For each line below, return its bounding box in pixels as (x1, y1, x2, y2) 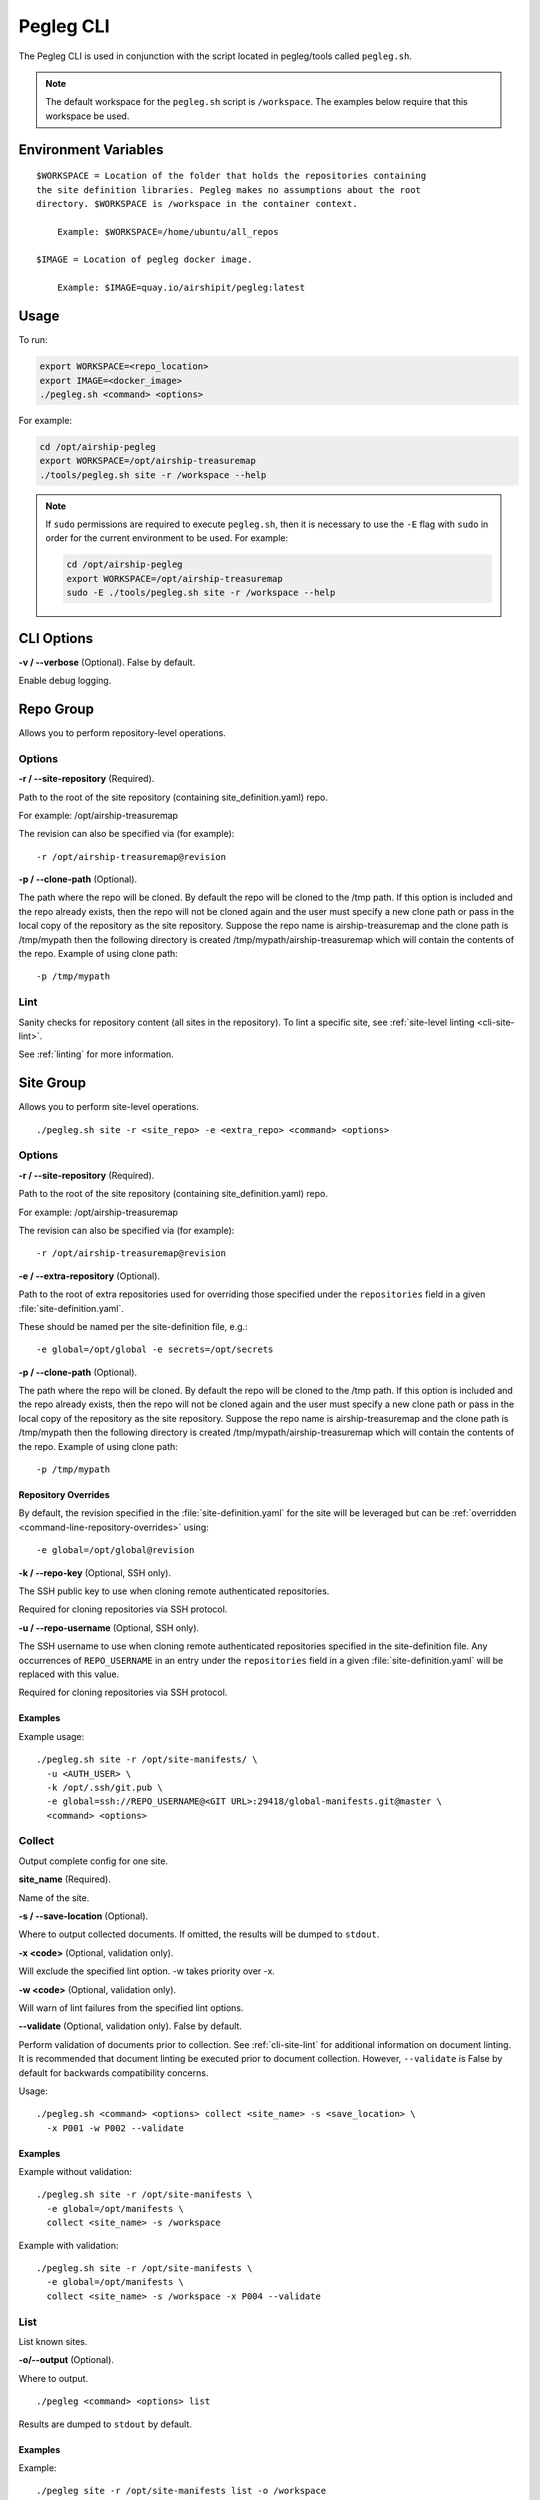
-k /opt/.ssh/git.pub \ (46, 1781, 164, 1793)
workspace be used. (45, 110, 130, 122)
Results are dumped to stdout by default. (18, 2418, 192, 2430)
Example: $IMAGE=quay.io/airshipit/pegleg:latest (56, 282, 305, 294)
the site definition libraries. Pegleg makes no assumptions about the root (36, 184, 422, 195)
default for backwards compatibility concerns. (18, 2066, 209, 2079)
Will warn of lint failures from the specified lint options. (18, 2001, 244, 2014)
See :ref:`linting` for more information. (18, 1048, 174, 1060)
